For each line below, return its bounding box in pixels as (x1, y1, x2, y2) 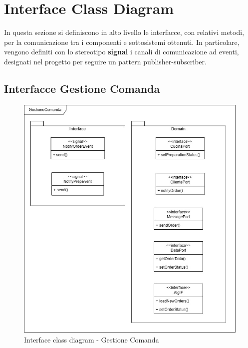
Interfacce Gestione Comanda (4, 80, 160, 96)
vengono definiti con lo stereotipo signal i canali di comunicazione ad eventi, (4, 46, 239, 57)
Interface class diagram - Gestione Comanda (24, 334, 159, 345)
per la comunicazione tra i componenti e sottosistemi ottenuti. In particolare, (4, 36, 240, 47)
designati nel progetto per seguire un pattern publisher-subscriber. (4, 56, 207, 66)
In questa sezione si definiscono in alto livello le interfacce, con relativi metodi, (4, 27, 245, 37)
